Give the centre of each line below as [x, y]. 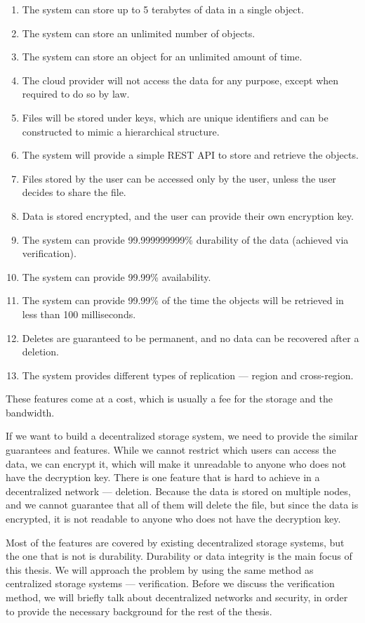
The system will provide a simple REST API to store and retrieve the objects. [190, 155]
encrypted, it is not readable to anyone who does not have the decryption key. [173, 519]
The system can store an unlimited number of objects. [139, 33]
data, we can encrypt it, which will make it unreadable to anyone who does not [176, 463]
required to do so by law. [76, 94]
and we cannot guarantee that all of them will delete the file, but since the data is [182, 505]
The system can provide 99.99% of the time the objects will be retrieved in [183, 300]
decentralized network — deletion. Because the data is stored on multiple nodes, [178, 491]
